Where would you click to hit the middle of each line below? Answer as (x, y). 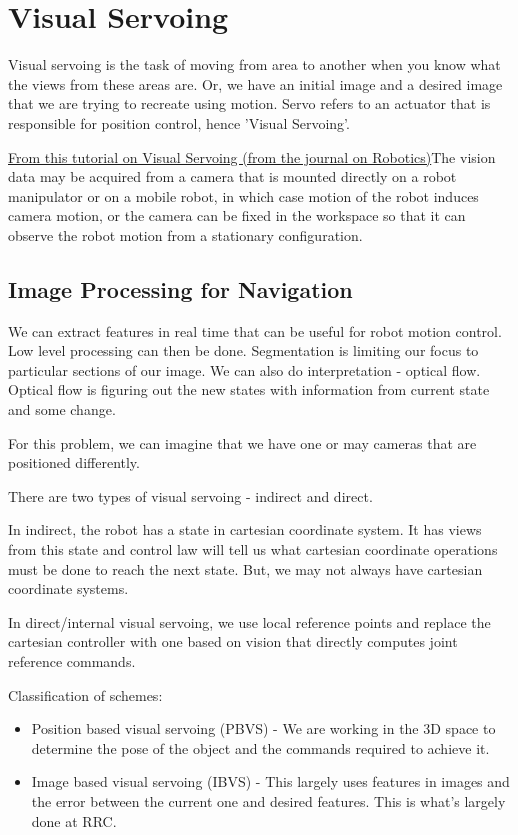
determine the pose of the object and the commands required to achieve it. (260, 747)
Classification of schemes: (85, 694)
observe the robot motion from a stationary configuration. (185, 234)
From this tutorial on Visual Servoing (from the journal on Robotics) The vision (252, 156)
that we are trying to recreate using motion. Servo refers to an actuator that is (249, 103)
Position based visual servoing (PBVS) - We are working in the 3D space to (263, 728)
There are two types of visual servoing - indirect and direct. (190, 495)
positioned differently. (74, 462)
